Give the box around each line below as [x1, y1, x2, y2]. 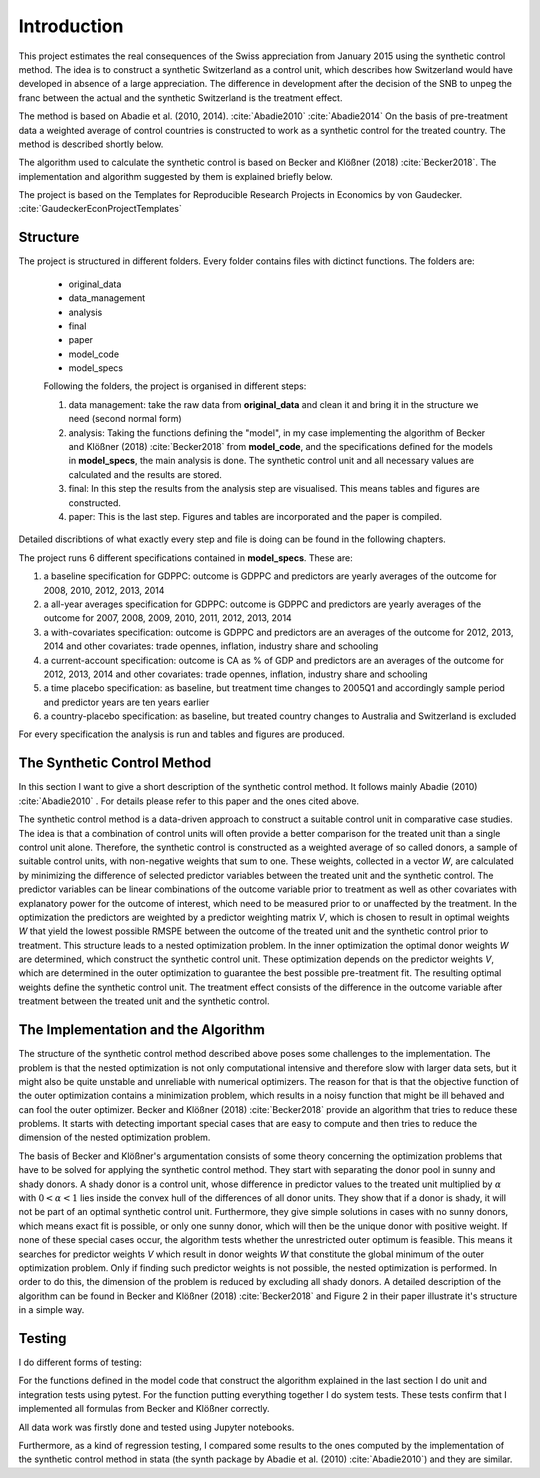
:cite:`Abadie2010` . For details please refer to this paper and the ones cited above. [18, 795, 360, 807]
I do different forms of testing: [18, 1356, 142, 1369]
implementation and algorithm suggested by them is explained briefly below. [18, 170, 334, 182]
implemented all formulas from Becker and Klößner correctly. [18, 1403, 270, 1415]
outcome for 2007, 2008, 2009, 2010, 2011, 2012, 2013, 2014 [43, 612, 292, 624]
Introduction [18, 15, 124, 37]
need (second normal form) [68, 413, 182, 425]
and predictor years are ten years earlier [43, 696, 210, 708]
